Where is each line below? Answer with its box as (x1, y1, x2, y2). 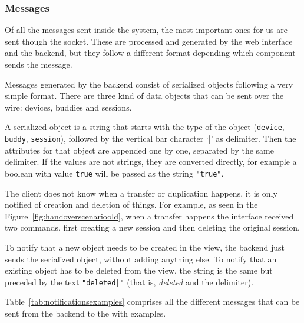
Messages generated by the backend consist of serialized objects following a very (5, 78, 293, 90)
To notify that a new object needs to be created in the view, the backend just (5, 241, 285, 253)
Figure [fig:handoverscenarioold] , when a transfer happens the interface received (5, 209, 294, 222)
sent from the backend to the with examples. (5, 307, 166, 319)
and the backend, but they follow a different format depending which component (5, 46, 296, 59)
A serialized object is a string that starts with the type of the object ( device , (5, 121, 285, 133)
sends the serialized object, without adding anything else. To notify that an (5, 252, 277, 265)
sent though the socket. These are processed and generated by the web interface (5, 35, 293, 47)
